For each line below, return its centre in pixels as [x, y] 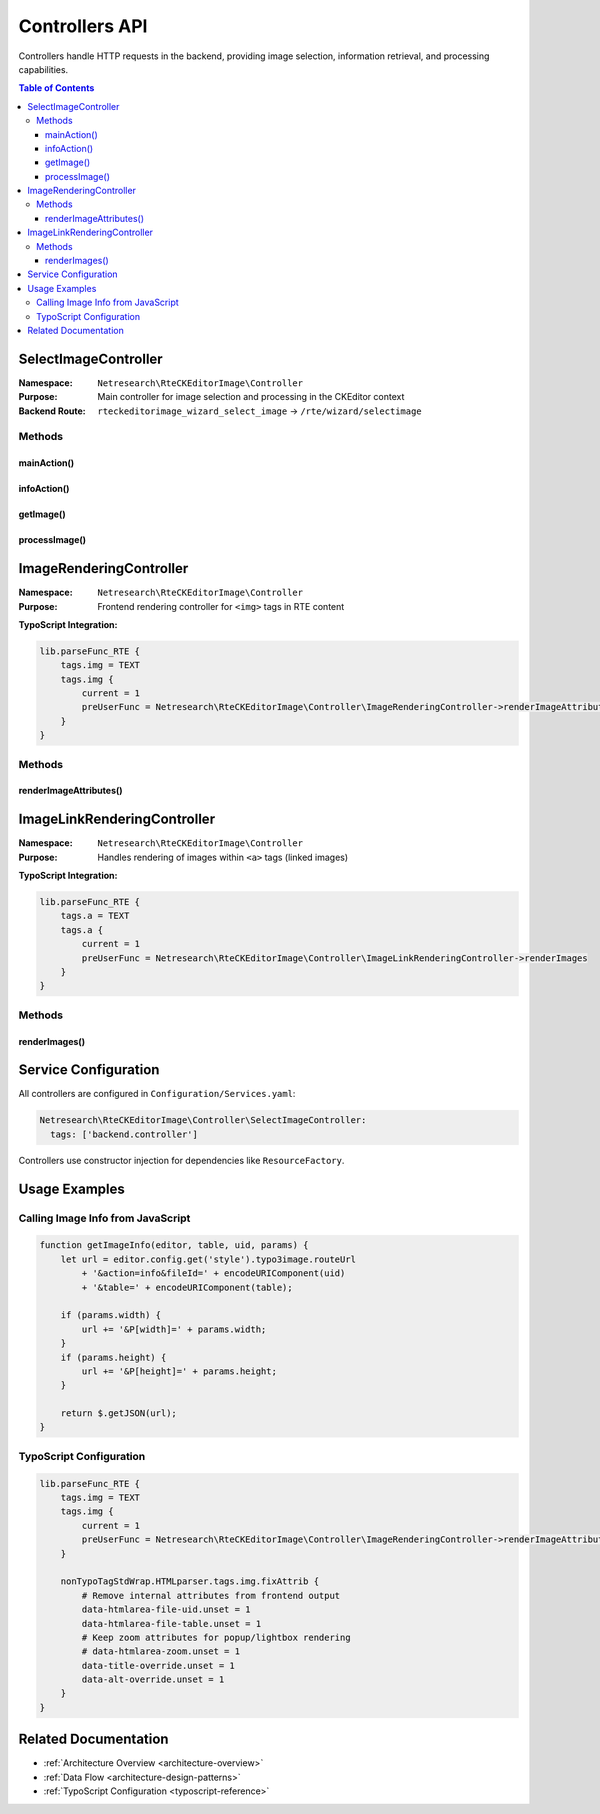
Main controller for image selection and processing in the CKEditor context [251, 397]
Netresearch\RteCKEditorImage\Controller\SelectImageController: [203, 1120]
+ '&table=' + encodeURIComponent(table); [187, 1287]
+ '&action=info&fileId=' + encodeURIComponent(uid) [213, 1273]
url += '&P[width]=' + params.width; [174, 1329]
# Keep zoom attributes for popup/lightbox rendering [216, 1637]
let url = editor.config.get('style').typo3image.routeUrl [208, 1259]
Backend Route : [52, 411]
